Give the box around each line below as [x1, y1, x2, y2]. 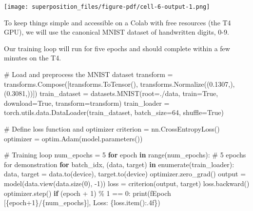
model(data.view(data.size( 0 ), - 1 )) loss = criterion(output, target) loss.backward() [4, 178, 250, 188]
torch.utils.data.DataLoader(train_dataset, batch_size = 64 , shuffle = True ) [4, 107, 224, 117]
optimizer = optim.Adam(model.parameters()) [4, 133, 143, 143]
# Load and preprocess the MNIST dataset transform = [4, 69, 173, 79]
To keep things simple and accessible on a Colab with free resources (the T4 [4, 17, 231, 27]
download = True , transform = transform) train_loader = [4, 97, 170, 108]
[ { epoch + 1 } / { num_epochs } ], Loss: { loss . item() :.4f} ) [4, 197, 160, 208]
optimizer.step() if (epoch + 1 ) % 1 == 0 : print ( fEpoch [4, 188, 171, 198]
